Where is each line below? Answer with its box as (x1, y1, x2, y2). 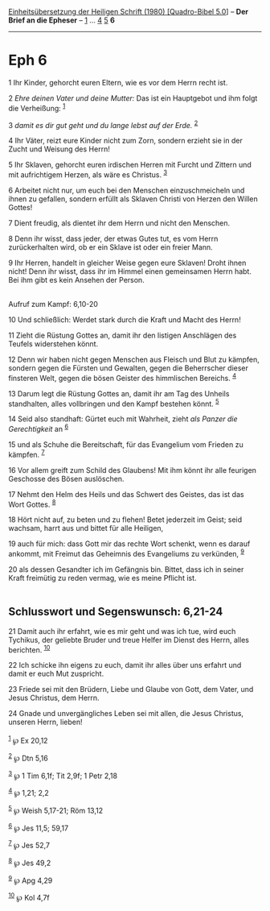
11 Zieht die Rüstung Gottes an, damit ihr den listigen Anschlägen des (8, 330, 237, 340)
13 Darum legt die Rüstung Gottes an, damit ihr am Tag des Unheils (8, 388, 230, 398)
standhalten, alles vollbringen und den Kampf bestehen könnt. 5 (8, 397, 219, 408)
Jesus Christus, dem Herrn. (8, 693, 100, 703)
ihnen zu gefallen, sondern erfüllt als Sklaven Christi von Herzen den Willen (8, 193, 259, 204)
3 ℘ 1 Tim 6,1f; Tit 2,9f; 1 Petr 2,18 (8, 769, 118, 781)
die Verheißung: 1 (8, 101, 66, 113)
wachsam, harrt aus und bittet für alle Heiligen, (8, 524, 164, 533)
